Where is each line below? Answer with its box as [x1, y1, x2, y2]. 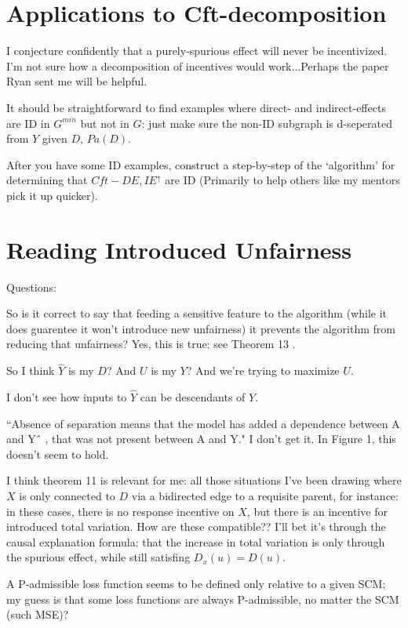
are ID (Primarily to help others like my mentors [165, 172, 400, 188]
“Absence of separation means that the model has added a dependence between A [6, 415, 400, 431]
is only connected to [19, 487, 115, 503]
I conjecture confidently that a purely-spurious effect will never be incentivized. [6, 42, 388, 59]
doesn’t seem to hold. [6, 445, 109, 462]
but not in [80, 114, 129, 131]
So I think [6, 362, 55, 379]
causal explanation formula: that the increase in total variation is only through [6, 533, 385, 550]
